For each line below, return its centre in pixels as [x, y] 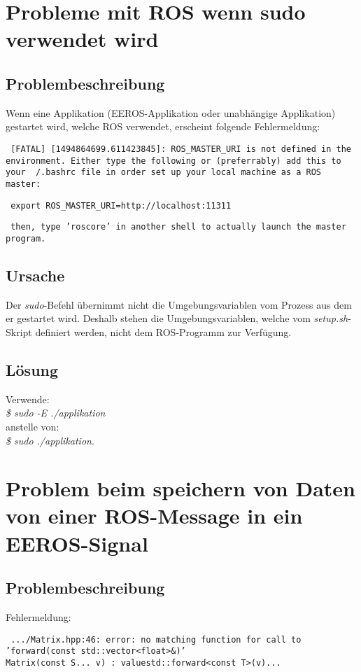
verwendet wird [82, 39]
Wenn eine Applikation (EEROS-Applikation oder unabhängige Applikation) [171, 112]
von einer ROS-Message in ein [154, 516]
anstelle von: [33, 426]
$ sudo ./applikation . [50, 440]
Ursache [35, 275]
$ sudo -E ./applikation [56, 413]
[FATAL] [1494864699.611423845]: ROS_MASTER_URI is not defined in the [181, 149]
